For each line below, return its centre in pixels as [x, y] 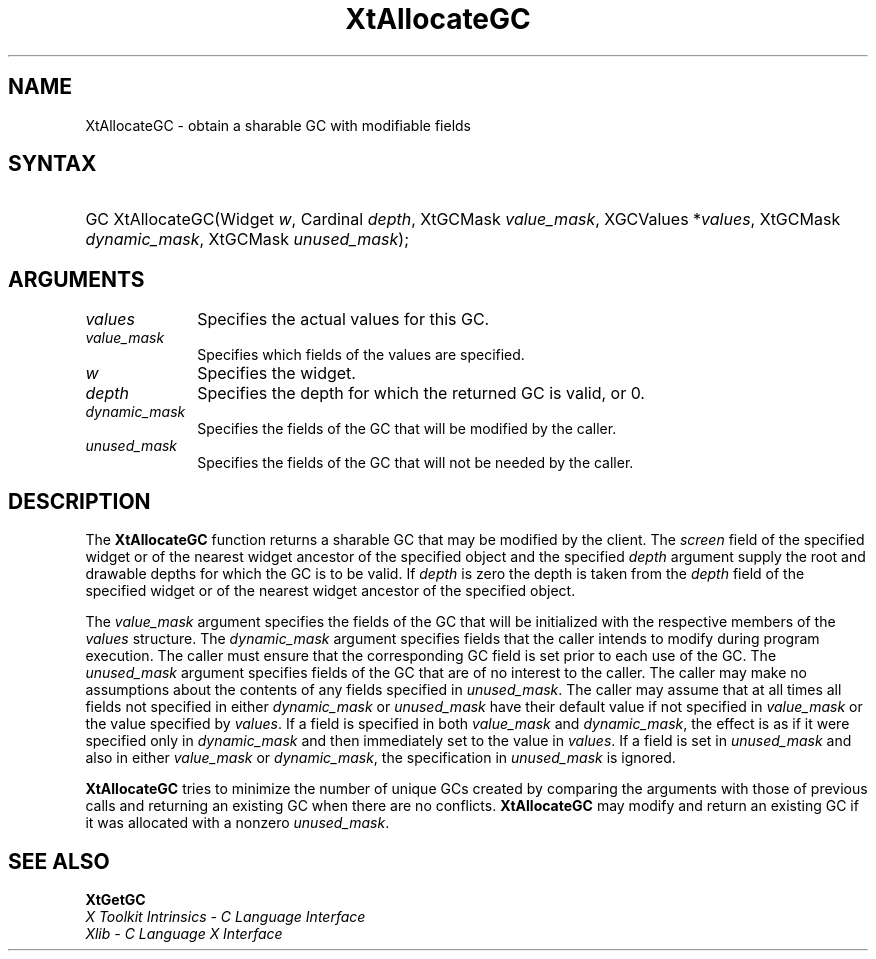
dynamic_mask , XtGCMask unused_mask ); [247, 239]
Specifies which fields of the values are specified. [361, 355]
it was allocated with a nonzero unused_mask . [237, 823]
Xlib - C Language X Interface [184, 933]
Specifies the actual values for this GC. [343, 319]
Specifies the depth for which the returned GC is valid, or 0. [421, 393]
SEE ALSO [59, 861]
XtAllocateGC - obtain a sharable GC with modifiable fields [278, 125]
